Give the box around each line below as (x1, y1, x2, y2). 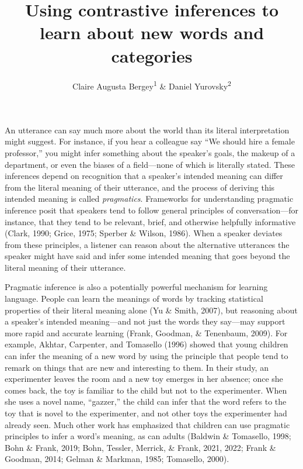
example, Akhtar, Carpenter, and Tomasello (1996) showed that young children (5, 338, 288, 350)
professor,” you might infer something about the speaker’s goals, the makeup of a (5, 146, 295, 158)
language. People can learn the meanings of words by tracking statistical (5, 292, 263, 305)
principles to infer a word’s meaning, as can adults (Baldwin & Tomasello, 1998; (5, 430, 291, 442)
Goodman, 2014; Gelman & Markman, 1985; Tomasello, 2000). (5, 453, 229, 465)
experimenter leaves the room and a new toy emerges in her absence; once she (5, 373, 283, 385)
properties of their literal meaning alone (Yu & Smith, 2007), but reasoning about (5, 304, 298, 316)
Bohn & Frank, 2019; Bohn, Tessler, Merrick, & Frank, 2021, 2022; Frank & (5, 441, 276, 453)
